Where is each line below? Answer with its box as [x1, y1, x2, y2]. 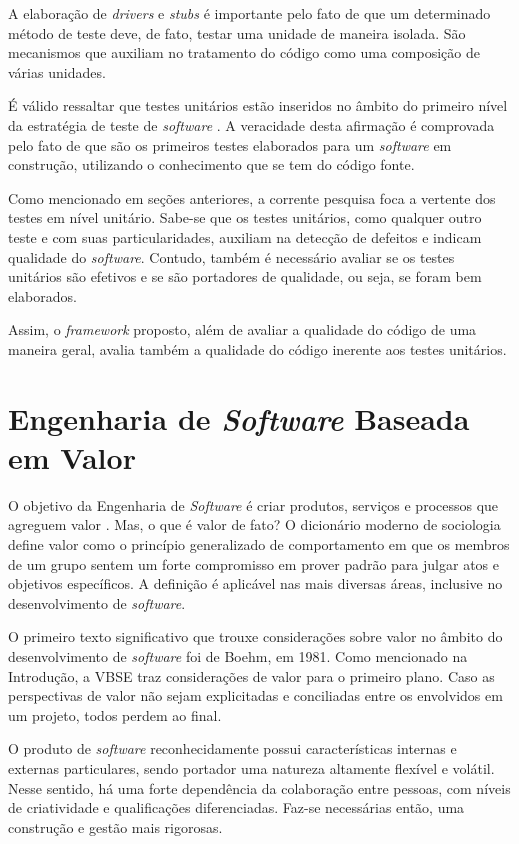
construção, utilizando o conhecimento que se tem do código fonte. [8, 154, 415, 175]
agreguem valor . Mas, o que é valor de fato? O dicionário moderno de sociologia [8, 514, 501, 535]
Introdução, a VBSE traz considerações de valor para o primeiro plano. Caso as [8, 665, 495, 686]
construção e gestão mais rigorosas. [8, 816, 223, 837]
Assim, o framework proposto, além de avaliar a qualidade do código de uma [8, 319, 477, 340]
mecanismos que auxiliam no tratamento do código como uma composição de [8, 42, 480, 63]
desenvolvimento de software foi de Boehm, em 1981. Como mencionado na [8, 645, 468, 666]
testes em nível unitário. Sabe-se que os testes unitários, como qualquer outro [8, 207, 482, 228]
